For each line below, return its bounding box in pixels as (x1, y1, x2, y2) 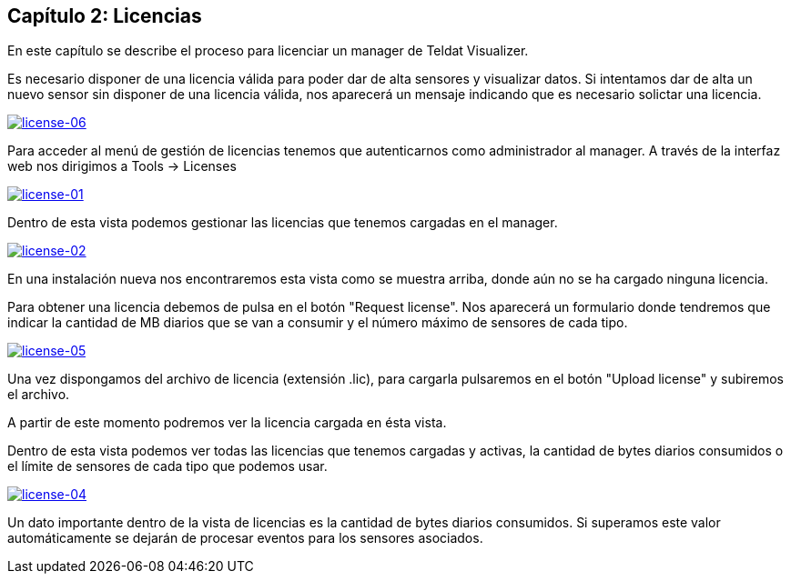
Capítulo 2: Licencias (7, 5, 202, 27)
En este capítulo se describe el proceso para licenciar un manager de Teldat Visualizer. (7, 43, 529, 59)
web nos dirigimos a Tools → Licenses (7, 158, 237, 175)
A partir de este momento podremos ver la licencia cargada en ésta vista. (7, 415, 447, 431)
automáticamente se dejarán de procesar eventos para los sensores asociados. (7, 530, 483, 546)
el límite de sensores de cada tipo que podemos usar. (7, 458, 328, 475)
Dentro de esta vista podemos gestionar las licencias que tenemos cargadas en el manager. (7, 215, 558, 231)
